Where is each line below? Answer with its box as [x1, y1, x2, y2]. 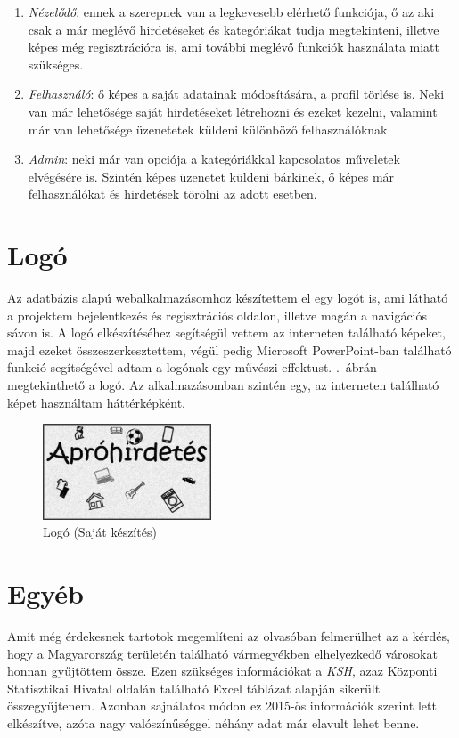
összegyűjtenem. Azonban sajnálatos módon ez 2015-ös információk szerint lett [7, 696, 437, 715]
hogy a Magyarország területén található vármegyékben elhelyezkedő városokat [7, 644, 438, 662]
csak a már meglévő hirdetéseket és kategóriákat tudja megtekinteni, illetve [28, 20, 439, 38]
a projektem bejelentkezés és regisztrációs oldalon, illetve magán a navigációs [7, 305, 428, 324]
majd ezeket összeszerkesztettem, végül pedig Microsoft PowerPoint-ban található [7, 340, 452, 359]
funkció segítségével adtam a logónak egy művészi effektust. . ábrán [7, 358, 377, 377]
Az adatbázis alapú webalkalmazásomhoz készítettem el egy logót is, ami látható [7, 288, 448, 307]
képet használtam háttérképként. [7, 393, 186, 411]
